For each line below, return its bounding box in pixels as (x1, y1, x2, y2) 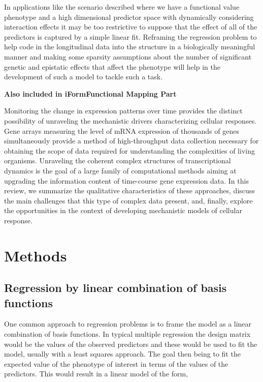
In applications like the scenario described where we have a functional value (4, 2, 240, 12)
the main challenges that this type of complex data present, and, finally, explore (4, 195, 253, 205)
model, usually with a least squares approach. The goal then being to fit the (4, 348, 241, 359)
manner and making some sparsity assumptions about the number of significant (4, 51, 252, 62)
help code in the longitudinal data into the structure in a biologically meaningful (4, 41, 255, 52)
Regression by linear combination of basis (4, 280, 227, 296)
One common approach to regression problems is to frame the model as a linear (4, 318, 252, 329)
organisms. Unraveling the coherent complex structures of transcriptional (4, 155, 231, 166)
